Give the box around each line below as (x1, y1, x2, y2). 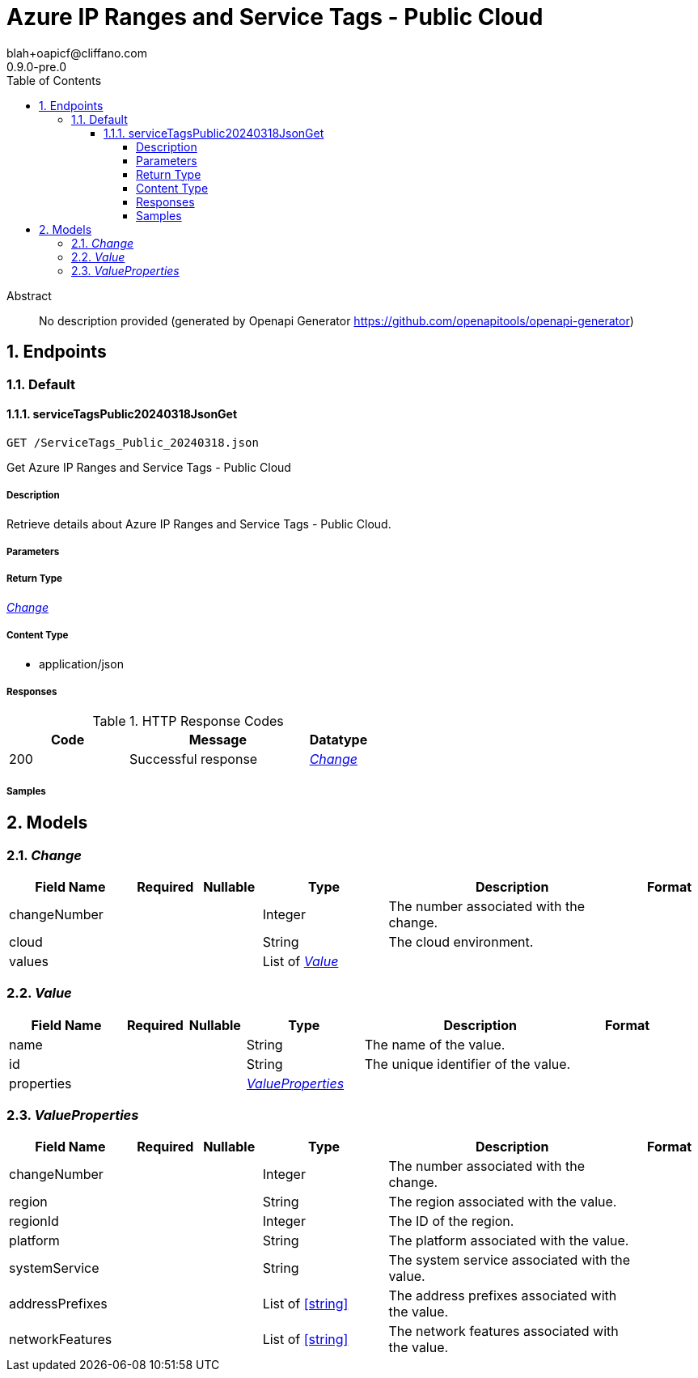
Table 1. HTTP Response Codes (92, 713, 284, 730)
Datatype (309, 731, 368, 748)
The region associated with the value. (388, 1194, 617, 1211)
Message (188, 731, 247, 748)
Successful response (129, 751, 258, 768)
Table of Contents (6, 73, 102, 87)
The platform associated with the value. (388, 1232, 629, 1249)
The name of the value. (364, 1036, 506, 1053)
